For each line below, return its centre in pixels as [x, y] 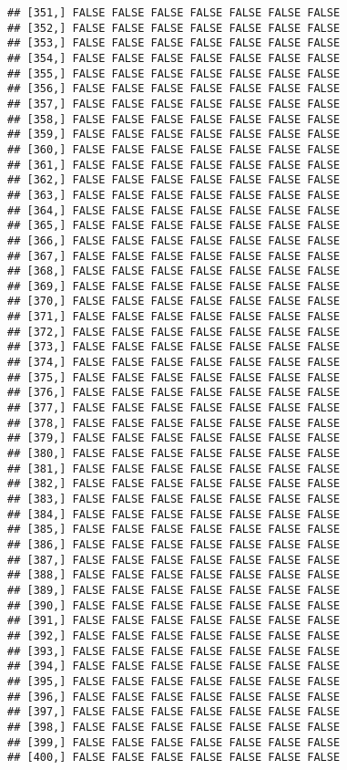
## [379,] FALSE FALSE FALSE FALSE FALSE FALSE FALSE [174, 438]
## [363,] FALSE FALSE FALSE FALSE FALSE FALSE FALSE [174, 195]
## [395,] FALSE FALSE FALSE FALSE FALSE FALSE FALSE [174, 681]
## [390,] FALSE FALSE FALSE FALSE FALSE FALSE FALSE [174, 605]
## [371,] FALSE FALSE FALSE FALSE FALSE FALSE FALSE [174, 317]
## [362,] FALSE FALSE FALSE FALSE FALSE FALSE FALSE [174, 180]
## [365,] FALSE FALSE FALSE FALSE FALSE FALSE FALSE [174, 226]
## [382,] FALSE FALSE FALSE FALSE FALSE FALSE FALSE [174, 484]
